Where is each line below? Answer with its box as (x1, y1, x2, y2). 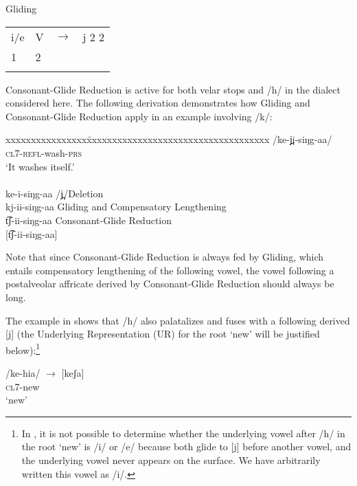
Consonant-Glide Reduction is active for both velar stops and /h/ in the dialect (5, 82, 341, 96)
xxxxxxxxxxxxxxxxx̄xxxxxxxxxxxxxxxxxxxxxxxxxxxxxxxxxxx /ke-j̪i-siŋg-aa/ (5, 132, 332, 146)
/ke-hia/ (5, 365, 41, 379)
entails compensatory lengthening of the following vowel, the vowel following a (5, 263, 334, 277)
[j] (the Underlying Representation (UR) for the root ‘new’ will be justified (5, 327, 320, 341)
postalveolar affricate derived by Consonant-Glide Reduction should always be (5, 276, 334, 291)
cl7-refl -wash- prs (5, 145, 82, 159)
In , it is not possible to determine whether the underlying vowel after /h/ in (21, 426, 345, 440)
